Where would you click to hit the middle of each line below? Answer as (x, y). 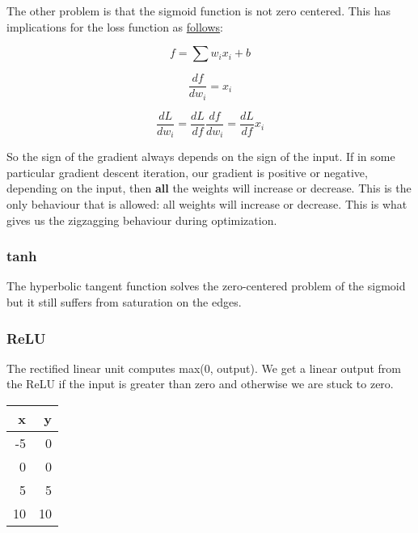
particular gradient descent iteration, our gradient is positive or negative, (187, 172)
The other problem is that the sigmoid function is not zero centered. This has (198, 11)
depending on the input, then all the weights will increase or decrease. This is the (209, 188)
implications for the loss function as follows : (115, 26)
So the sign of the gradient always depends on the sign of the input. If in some (201, 157)
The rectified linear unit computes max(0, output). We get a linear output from (204, 368)
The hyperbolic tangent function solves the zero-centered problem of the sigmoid (206, 286)
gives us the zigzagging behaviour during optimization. (142, 220)
